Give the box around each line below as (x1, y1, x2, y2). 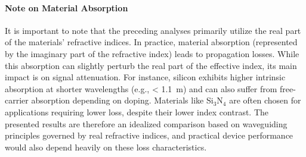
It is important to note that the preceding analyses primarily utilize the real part (5, 24, 301, 36)
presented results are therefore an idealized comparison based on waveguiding (5, 117, 288, 130)
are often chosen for (229, 94, 301, 106)
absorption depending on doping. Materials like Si (31, 94, 214, 106)
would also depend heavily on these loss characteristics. (5, 140, 207, 153)
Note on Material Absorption (5, 1, 128, 14)
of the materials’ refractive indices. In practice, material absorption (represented (5, 36, 298, 48)
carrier (5, 94, 29, 106)
